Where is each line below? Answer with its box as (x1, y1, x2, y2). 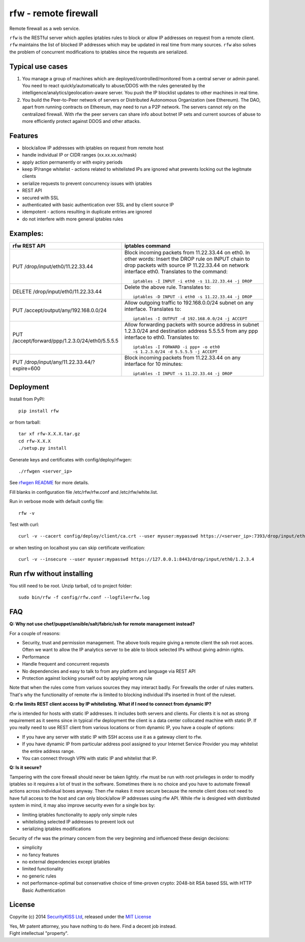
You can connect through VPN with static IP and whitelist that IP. (22, 755, 157, 761)
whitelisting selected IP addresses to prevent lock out (22, 819, 134, 825)
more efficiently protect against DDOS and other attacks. (22, 118, 141, 124)
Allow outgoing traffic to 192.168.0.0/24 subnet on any (124, 299, 254, 306)
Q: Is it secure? (9, 765, 42, 771)
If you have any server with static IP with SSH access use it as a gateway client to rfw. (22, 734, 202, 740)
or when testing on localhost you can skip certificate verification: (9, 544, 145, 551)
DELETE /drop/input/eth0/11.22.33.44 (12, 288, 102, 295)
